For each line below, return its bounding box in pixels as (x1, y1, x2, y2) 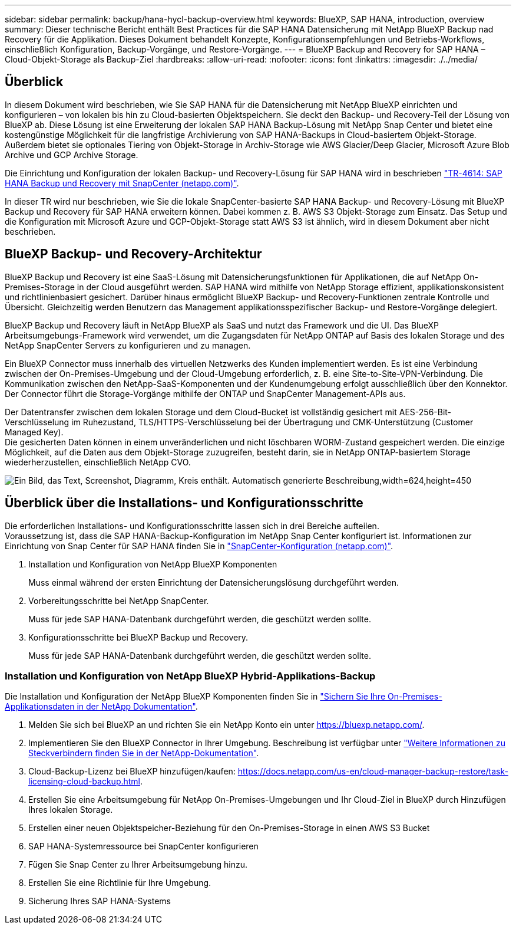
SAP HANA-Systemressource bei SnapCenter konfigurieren (28, 841, 259, 852)
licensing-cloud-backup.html (28, 776, 141, 787)
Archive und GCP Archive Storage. (5, 149, 138, 160)
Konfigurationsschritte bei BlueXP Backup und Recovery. (28, 632, 248, 642)
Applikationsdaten (5, 701, 75, 712)
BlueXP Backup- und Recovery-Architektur (5, 247, 262, 262)
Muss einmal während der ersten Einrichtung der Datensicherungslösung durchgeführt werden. (28, 577, 399, 587)
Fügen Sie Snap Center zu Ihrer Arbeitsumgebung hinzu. (28, 859, 248, 870)
